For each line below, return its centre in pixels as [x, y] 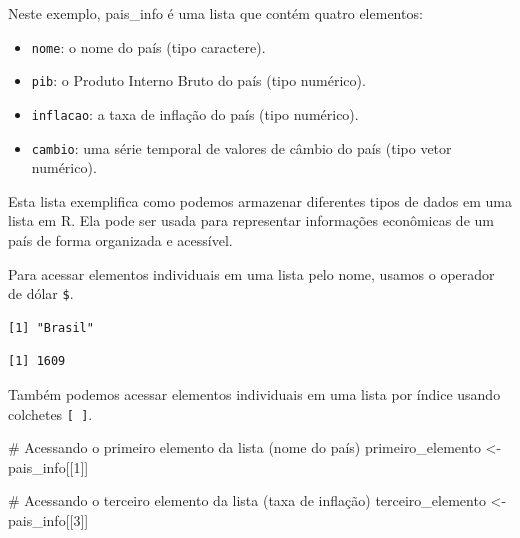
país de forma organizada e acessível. [120, 240]
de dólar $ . [41, 293]
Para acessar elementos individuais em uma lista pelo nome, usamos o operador [251, 273]
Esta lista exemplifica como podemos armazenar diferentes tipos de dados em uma [260, 200]
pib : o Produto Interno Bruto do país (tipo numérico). [198, 80]
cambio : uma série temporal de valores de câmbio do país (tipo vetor [241, 147]
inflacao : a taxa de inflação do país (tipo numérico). [195, 113]
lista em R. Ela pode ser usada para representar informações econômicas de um [251, 220]
